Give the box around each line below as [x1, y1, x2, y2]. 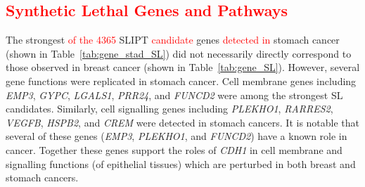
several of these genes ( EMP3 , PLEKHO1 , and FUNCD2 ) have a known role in [6, 129, 347, 143]
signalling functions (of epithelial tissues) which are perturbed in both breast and [6, 156, 356, 171]
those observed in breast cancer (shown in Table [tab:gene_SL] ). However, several [6, 60, 360, 75]
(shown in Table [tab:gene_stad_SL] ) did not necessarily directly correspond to [6, 46, 352, 60]
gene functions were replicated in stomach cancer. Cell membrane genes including [6, 73, 357, 88]
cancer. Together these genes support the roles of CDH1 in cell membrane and [6, 142, 342, 157]
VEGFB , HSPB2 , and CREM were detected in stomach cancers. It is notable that [6, 115, 360, 129]
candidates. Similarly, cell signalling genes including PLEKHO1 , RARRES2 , [6, 101, 333, 116]
